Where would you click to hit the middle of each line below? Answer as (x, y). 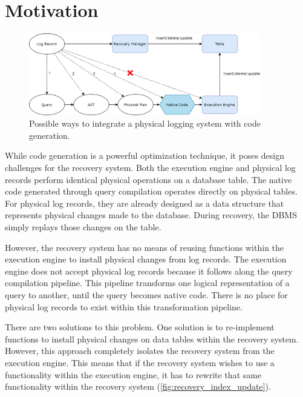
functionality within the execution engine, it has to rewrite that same (133, 374)
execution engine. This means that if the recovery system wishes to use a (140, 362)
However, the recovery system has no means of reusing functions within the (145, 247)
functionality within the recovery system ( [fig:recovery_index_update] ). (138, 386)
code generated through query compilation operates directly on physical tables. (151, 191)
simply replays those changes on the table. (83, 226)
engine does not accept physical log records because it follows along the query (149, 271)
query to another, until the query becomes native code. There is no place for (146, 294)
